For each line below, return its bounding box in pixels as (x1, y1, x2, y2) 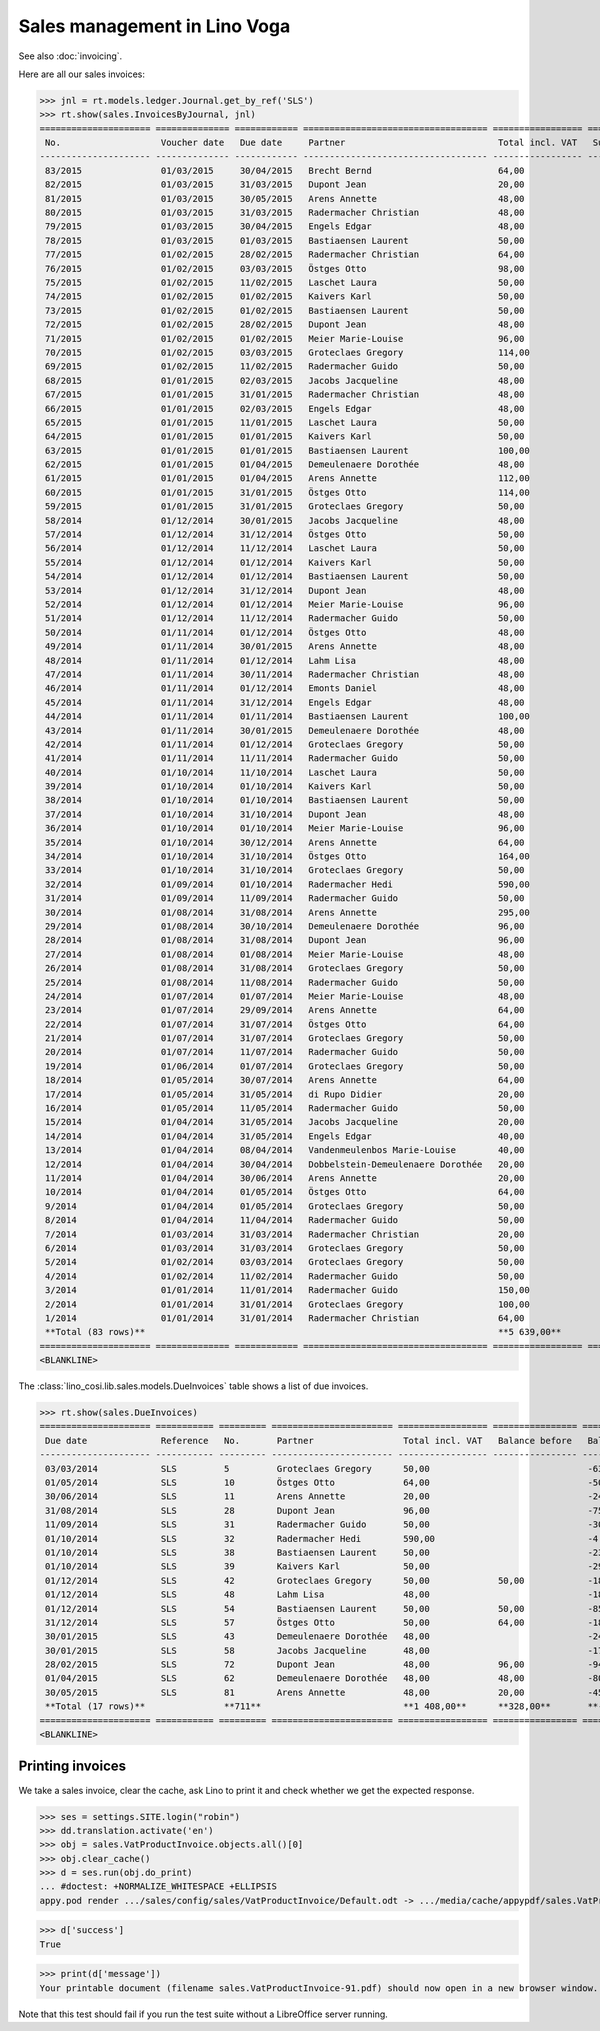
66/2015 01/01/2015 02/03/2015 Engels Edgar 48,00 (45, 403, 525, 414)
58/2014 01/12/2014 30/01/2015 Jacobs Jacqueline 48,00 (45, 515, 525, 526)
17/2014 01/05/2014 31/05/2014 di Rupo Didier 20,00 (45, 1088, 525, 1100)
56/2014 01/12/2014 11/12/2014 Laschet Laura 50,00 (45, 543, 525, 554)
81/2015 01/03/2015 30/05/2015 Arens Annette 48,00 (45, 193, 525, 204)
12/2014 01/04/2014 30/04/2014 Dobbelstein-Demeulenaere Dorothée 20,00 (45, 1158, 525, 1170)
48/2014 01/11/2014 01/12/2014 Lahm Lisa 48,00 (45, 655, 525, 666)
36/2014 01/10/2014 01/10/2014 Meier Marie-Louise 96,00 (45, 823, 525, 834)
